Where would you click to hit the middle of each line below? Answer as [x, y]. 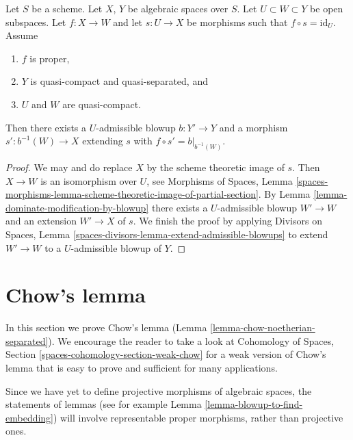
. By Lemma [284, 194]
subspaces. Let [36, 22]
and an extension [41, 221]
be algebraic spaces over [178, 8]
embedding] [30, 417]
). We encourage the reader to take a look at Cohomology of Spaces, [191, 340]
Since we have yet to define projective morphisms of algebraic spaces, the [159, 390]
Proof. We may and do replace [69, 167]
